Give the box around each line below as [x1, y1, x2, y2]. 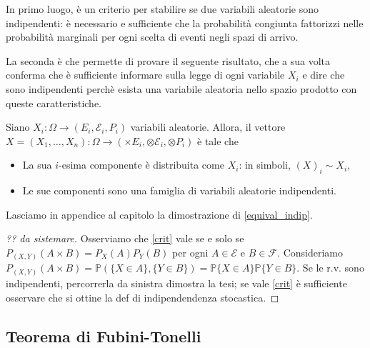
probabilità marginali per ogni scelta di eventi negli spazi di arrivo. [6, 29, 299, 44]
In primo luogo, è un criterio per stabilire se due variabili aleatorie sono [6, 1, 319, 16]
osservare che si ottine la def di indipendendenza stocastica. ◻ [6, 289, 279, 304]
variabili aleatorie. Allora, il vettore [130, 119, 286, 134]
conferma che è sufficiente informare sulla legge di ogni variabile [6, 67, 285, 82]
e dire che [302, 67, 345, 82]
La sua [22, 157, 52, 172]
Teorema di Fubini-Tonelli [6, 324, 201, 347]
